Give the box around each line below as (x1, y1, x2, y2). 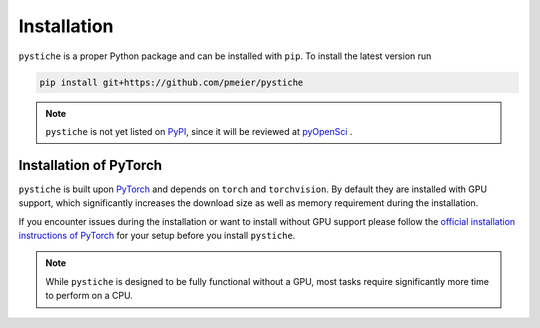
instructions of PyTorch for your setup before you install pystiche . (18, 229, 296, 241)
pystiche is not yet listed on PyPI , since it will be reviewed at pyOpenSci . (45, 125, 353, 137)
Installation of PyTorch (18, 156, 163, 174)
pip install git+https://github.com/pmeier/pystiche (39, 76, 304, 88)
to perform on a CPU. (45, 290, 134, 302)
